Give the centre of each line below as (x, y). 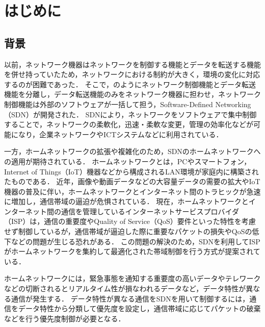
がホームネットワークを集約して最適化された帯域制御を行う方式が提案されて (132, 251)
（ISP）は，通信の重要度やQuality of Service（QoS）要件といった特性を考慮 (130, 221)
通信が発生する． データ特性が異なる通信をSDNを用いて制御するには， (130, 298)
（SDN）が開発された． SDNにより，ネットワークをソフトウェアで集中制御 (130, 114)
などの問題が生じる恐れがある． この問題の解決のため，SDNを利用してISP (136, 241)
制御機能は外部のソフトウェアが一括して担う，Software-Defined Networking (128, 104)
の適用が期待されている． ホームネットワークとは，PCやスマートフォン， (128, 161)
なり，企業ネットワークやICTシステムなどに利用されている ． (121, 134)
